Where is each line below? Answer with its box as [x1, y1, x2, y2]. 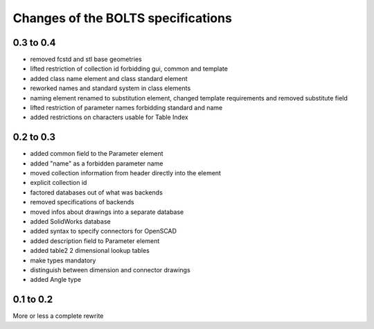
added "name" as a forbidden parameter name [30, 159, 163, 168]
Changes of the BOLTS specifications [12, 10, 232, 26]
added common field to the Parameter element [30, 150, 163, 158]
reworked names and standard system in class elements [30, 84, 191, 93]
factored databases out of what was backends [30, 188, 163, 197]
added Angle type [30, 276, 82, 284]
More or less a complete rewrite [12, 312, 104, 320]
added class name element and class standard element [30, 74, 188, 82]
